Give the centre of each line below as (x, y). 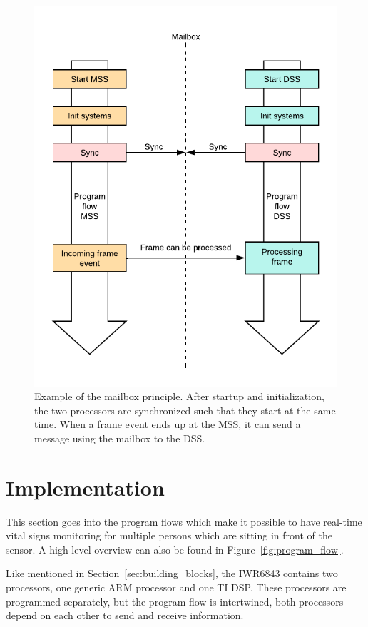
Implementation (85, 487)
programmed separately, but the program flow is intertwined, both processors (175, 601)
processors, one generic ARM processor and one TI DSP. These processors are (176, 587)
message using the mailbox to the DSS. (120, 438)
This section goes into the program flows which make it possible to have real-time (184, 521)
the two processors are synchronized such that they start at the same (185, 410)
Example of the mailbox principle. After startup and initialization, (179, 396)
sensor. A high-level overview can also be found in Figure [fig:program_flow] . (175, 549)
